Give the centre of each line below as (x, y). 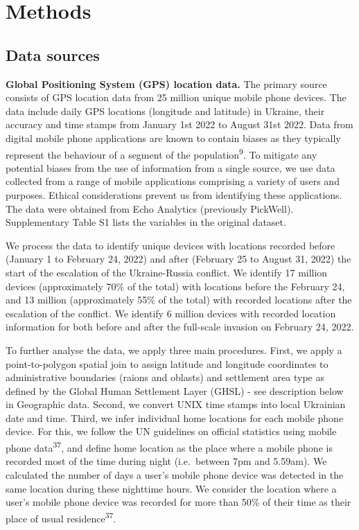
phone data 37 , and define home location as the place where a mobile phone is (169, 447)
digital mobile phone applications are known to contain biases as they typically (173, 138)
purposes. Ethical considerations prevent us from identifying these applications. (174, 194)
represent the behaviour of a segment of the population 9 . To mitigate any (161, 153)
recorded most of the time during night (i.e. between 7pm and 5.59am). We (166, 461)
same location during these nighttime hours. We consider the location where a (171, 488)
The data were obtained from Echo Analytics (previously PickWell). (150, 208)
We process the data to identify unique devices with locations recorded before (170, 245)
